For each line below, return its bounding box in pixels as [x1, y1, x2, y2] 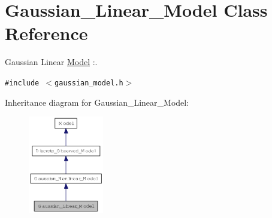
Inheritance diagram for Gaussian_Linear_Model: [5, 96, 189, 108]
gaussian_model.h [55, 78, 123, 87]
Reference [5, 21, 88, 45]
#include [5, 78, 40, 87]
